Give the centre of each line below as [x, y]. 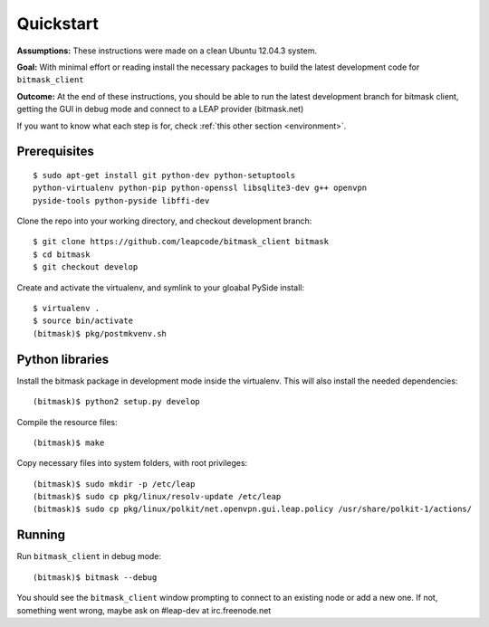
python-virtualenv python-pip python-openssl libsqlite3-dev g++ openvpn [200, 188]
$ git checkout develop [86, 267]
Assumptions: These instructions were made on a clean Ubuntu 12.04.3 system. [167, 51]
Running [41, 535]
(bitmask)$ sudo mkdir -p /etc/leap [114, 484]
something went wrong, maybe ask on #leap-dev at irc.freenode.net [144, 610]
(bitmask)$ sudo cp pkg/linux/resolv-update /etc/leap [157, 497]
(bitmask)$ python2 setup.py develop [117, 402]
